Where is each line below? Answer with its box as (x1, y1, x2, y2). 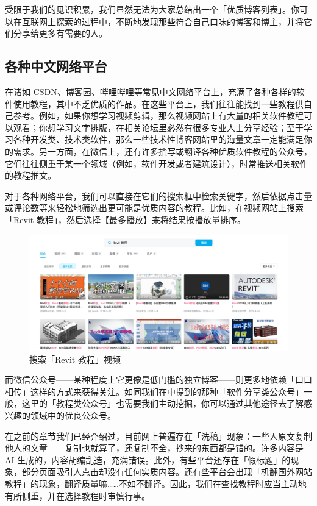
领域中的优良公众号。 (30, 408, 116, 421)
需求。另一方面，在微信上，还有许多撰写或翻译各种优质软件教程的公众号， (13, 144, 312, 157)
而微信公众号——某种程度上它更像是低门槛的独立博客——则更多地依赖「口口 (5, 373, 312, 386)
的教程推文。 (5, 169, 56, 182)
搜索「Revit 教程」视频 (29, 352, 121, 365)
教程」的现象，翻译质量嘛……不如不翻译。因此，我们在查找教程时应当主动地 (5, 477, 307, 490)
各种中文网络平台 (5, 57, 107, 76)
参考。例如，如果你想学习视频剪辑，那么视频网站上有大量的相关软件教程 (13, 109, 304, 122)
